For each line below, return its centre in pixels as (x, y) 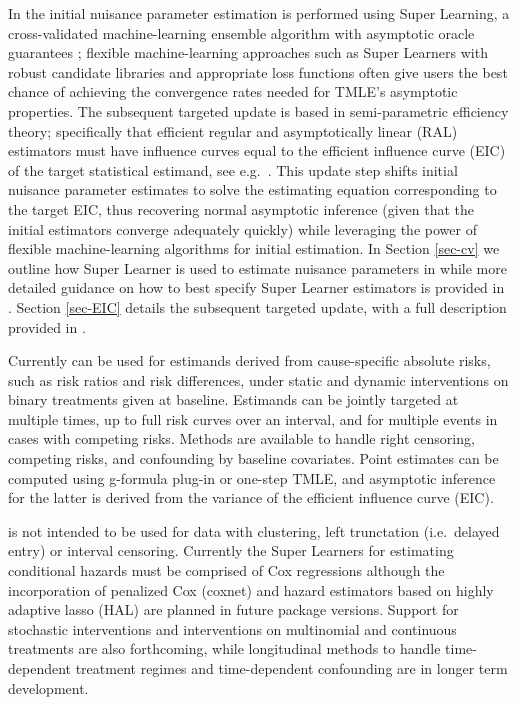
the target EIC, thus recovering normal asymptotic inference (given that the (241, 208)
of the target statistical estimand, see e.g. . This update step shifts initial (233, 169)
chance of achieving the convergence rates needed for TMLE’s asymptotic (233, 91)
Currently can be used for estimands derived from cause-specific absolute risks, (249, 360)
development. (48, 687)
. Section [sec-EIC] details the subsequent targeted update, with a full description (257, 306)
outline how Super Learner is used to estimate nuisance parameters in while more (257, 267)
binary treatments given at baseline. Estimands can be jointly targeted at (233, 399)
